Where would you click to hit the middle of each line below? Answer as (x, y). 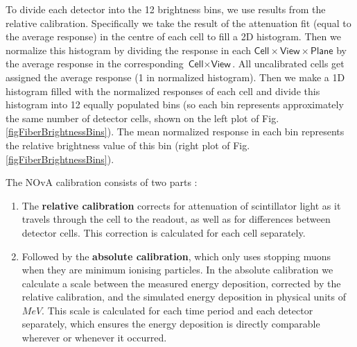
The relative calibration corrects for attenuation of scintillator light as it (181, 205)
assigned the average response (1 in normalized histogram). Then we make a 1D (175, 77)
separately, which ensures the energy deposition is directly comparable (171, 324)
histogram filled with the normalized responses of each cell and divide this (163, 91)
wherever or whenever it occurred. (94, 338)
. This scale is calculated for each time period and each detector (177, 310)
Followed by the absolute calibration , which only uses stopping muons (176, 256)
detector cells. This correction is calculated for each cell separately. (164, 232)
